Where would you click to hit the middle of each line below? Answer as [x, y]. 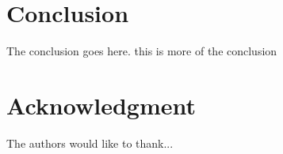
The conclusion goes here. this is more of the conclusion [142, 51]
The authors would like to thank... [90, 143]
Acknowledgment [101, 105]
